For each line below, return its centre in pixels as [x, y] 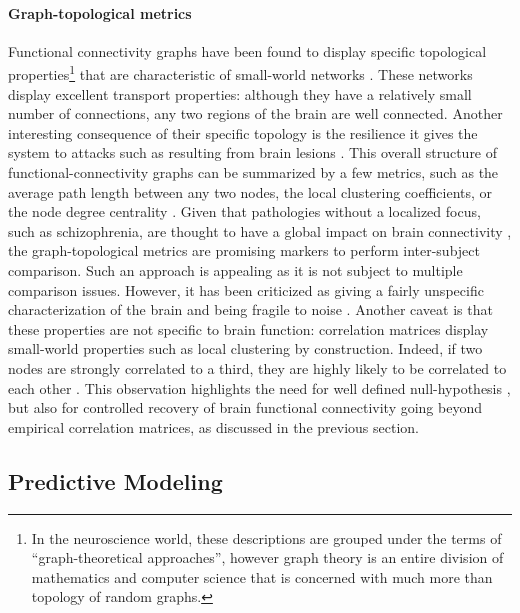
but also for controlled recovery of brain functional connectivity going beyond [245, 407]
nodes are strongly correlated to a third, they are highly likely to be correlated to [257, 367]
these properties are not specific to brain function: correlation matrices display [248, 328]
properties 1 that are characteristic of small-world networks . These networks [240, 73]
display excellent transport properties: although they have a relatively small [240, 93]
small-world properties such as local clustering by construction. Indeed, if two [245, 348]
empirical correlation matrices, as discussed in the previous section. [213, 426]
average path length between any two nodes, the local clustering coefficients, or [250, 191]
